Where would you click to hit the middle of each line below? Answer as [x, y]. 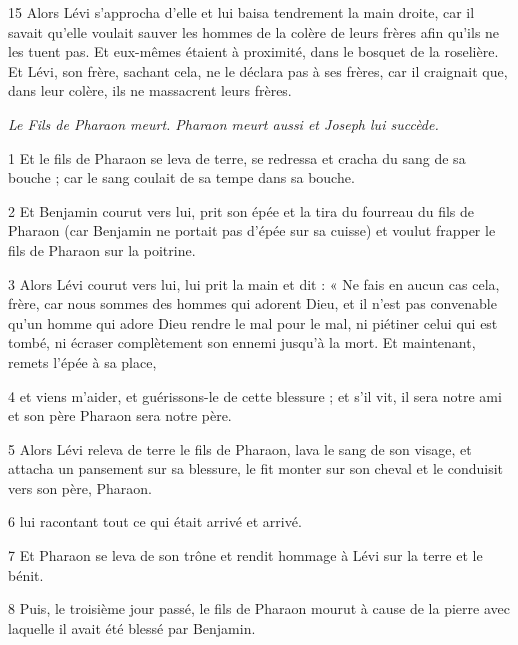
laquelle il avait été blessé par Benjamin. [132, 627]
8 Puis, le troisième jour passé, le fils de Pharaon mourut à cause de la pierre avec [259, 608]
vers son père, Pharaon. [80, 487]
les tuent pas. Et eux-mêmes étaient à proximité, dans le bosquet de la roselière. [253, 51]
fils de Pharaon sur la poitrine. [102, 249]
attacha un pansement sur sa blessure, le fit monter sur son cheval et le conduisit [255, 468]
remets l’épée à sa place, [82, 361]
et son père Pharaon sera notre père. [120, 415]
